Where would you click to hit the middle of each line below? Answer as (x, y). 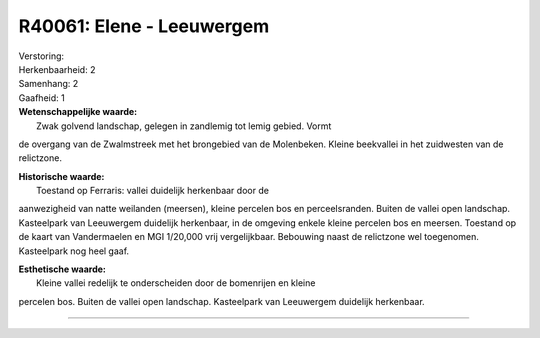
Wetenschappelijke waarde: (78, 112)
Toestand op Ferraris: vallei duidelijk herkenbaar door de (153, 191)
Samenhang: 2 (48, 84)
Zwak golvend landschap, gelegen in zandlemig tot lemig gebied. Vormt (184, 126)
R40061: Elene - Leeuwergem (144, 26)
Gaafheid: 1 (41, 97)
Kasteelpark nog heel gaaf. (74, 251)
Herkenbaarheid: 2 (57, 69)
